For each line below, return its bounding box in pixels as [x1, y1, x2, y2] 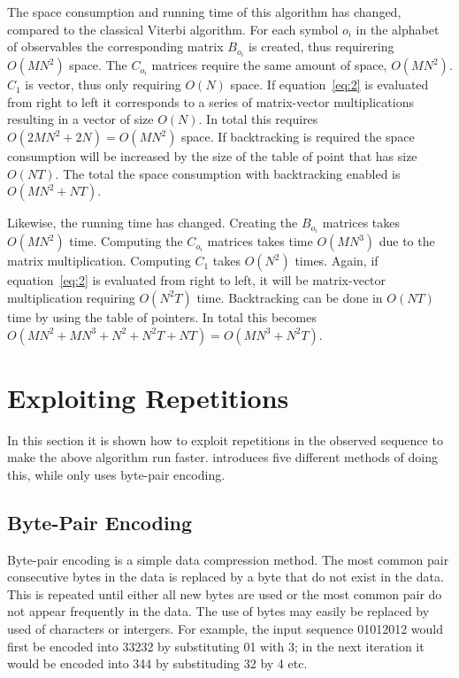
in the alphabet [356, 19, 440, 38]
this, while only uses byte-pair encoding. [7, 465, 226, 483]
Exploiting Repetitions [7, 379, 289, 415]
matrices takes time [207, 232, 313, 250]
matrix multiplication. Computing [7, 251, 191, 270]
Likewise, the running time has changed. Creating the [7, 213, 298, 232]
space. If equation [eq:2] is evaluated [230, 75, 429, 94]
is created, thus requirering [249, 37, 394, 56]
